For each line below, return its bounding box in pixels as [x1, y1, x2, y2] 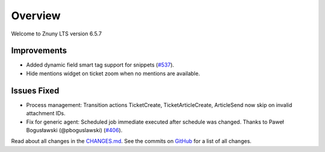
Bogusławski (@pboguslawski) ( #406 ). [26, 126, 123, 133]
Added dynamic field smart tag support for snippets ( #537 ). [26, 61, 175, 68]
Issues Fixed [11, 85, 60, 96]
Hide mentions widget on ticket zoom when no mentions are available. [26, 70, 200, 77]
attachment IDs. [26, 110, 66, 117]
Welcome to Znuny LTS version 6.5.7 [11, 30, 102, 37]
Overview [11, 9, 61, 22]
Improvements [11, 46, 67, 56]
